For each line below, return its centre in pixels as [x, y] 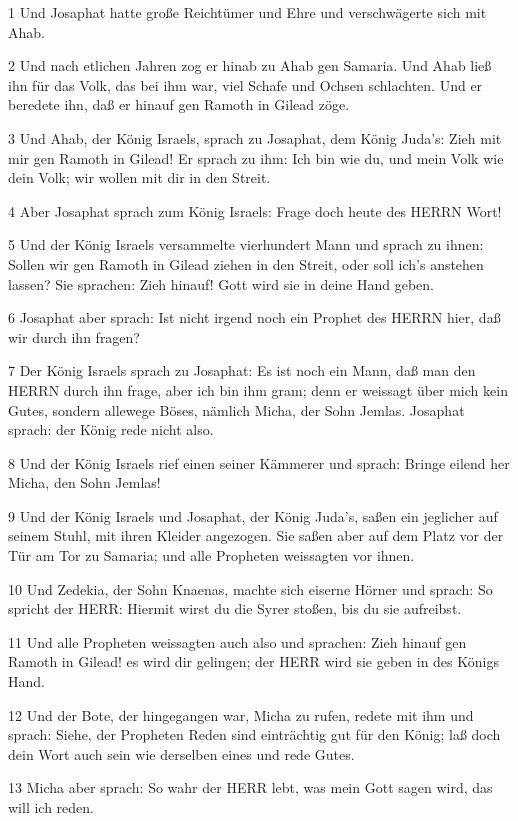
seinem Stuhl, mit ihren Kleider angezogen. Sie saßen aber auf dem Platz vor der [256, 535]
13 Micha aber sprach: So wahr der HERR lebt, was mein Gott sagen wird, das [250, 787]
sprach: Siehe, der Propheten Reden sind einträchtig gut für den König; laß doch [254, 734]
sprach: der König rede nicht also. [111, 429]
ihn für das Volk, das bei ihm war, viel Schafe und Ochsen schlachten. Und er [245, 84]
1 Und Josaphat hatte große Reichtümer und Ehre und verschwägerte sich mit [247, 12]
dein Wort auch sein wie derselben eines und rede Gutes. [181, 753]
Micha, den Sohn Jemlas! [84, 482]
